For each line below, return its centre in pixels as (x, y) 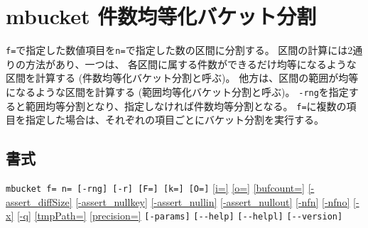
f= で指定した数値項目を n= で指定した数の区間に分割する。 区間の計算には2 (179, 50)
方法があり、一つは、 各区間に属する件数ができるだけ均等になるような (191, 64)
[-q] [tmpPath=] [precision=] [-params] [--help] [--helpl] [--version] (180, 216)
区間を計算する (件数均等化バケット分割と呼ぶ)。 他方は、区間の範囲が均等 (182, 78)
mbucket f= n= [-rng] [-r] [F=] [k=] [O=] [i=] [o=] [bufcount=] (156, 188)
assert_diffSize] (39, 201)
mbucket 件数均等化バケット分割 (161, 16)
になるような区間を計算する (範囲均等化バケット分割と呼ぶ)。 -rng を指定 (177, 91)
